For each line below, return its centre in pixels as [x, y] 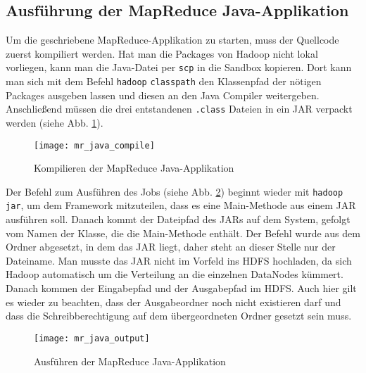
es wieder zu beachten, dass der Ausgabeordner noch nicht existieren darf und [173, 302]
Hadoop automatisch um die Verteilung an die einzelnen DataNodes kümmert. [175, 274]
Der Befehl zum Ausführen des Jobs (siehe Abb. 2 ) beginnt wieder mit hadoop [175, 191]
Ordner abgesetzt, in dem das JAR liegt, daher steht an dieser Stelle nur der [171, 247]
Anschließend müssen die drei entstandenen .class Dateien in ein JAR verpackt [179, 109]
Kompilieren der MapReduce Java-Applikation [134, 168]
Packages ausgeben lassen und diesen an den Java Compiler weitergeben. [163, 95]
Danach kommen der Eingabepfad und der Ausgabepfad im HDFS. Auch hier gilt [181, 288]
